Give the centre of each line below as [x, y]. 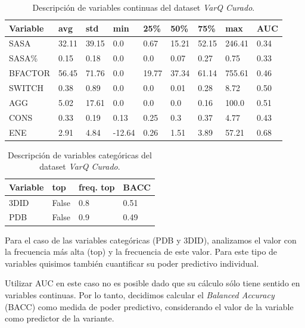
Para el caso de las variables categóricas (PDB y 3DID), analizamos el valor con [151, 240]
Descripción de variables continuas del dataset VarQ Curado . [144, 7]
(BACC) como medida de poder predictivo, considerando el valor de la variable [149, 306]
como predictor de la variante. [60, 318]
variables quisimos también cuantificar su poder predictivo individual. [132, 263]
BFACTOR [30, 73]
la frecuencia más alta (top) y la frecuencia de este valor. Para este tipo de [141, 252]
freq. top [97, 187]
